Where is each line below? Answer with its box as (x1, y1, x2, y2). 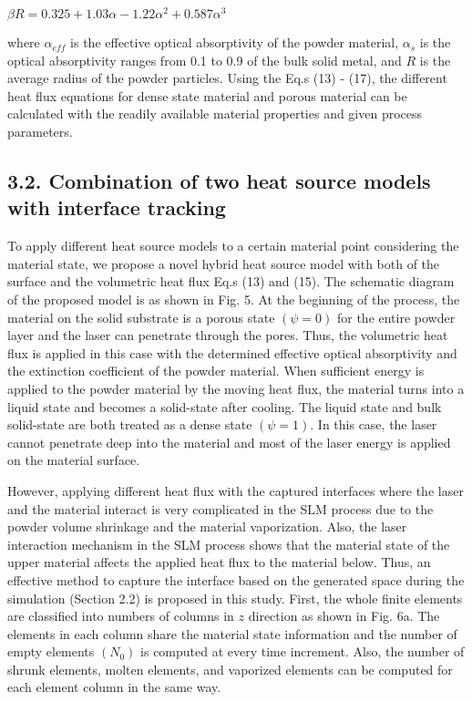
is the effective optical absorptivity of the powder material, (70, 33, 399, 52)
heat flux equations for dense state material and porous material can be (7, 86, 407, 105)
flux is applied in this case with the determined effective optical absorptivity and (7, 343, 457, 362)
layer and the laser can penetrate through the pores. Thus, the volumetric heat (7, 325, 448, 345)
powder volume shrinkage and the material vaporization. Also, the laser (7, 517, 407, 536)
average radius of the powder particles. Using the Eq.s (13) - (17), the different (7, 68, 447, 88)
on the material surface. (7, 450, 140, 470)
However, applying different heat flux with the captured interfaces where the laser (7, 480, 464, 500)
